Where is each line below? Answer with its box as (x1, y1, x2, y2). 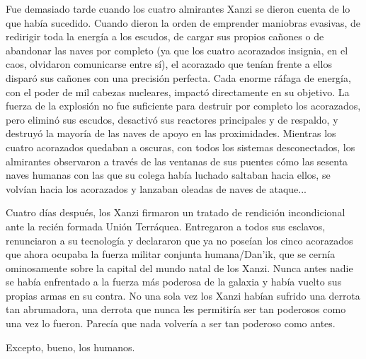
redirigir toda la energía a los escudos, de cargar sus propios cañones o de (6, 29, 324, 44)
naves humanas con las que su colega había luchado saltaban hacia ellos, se (6, 167, 331, 182)
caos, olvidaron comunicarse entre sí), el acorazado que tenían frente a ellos (6, 57, 332, 71)
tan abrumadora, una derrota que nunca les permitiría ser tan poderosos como (6, 302, 346, 317)
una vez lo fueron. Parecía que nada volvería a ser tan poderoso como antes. (6, 316, 336, 331)
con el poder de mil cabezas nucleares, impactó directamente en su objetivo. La (6, 84, 350, 99)
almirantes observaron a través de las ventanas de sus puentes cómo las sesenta (6, 153, 348, 168)
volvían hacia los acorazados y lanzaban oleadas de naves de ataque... (6, 181, 307, 196)
